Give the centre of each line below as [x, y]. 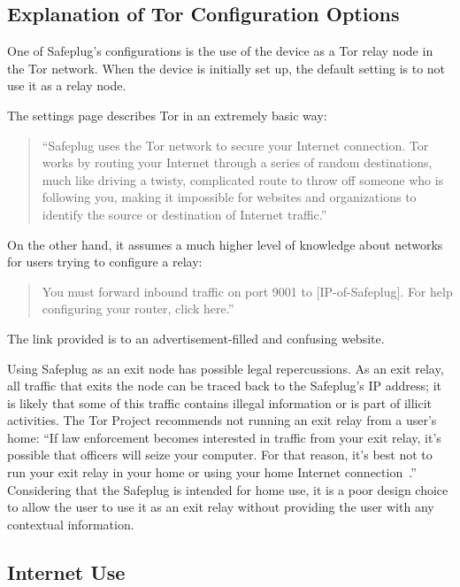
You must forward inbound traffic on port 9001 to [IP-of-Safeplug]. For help [247, 291]
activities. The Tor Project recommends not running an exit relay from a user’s [222, 420]
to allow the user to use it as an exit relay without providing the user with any [221, 507]
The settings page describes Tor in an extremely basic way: [167, 115]
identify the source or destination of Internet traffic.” [184, 214]
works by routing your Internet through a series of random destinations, [237, 162]
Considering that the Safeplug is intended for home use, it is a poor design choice [228, 489]
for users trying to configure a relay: [105, 262]
